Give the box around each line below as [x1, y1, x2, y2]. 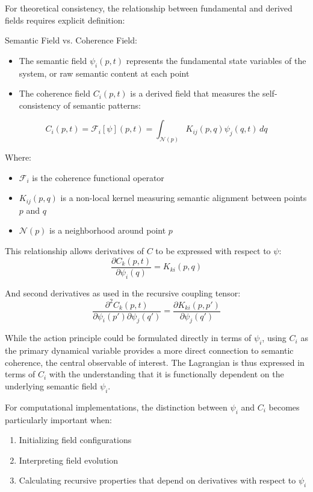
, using [262, 331, 287, 344]
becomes [268, 400, 300, 413]
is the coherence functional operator [32, 171, 164, 184]
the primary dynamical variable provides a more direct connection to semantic [5, 344, 294, 357]
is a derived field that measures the [130, 87, 260, 100]
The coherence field [19, 87, 91, 100]
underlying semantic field [5, 380, 98, 392]
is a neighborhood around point [49, 224, 166, 237]
